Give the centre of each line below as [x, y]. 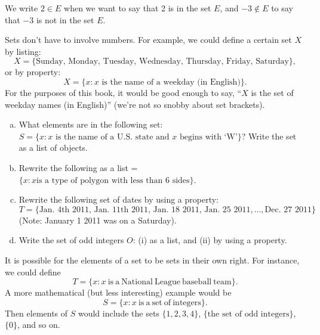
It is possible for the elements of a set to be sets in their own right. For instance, [152, 260]
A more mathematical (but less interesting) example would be [118, 292]
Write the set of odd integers [71, 240]
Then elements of [36, 313]
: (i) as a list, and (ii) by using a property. [210, 240]
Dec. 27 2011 [288, 210]
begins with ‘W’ [208, 137]
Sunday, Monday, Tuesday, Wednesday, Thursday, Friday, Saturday [162, 62]
